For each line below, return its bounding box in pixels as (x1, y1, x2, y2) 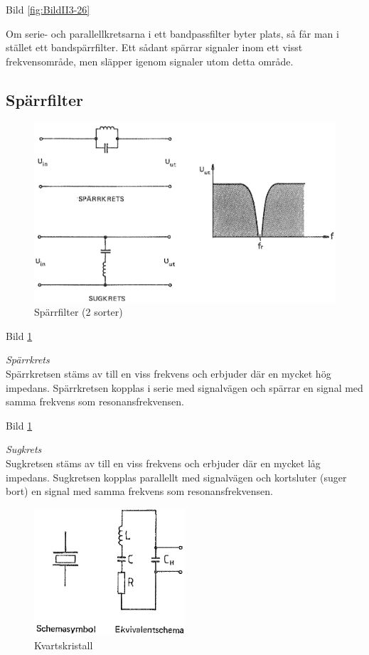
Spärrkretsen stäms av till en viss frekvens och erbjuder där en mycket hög (6, 366, 331, 380)
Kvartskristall (34, 637, 93, 652)
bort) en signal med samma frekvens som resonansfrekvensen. (6, 484, 273, 499)
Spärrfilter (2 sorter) (34, 304, 123, 319)
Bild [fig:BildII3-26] (6, 2, 90, 16)
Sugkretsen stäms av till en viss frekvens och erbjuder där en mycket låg (6, 455, 321, 470)
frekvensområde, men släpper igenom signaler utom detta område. (6, 53, 294, 68)
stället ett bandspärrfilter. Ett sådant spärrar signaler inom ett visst (6, 40, 303, 55)
